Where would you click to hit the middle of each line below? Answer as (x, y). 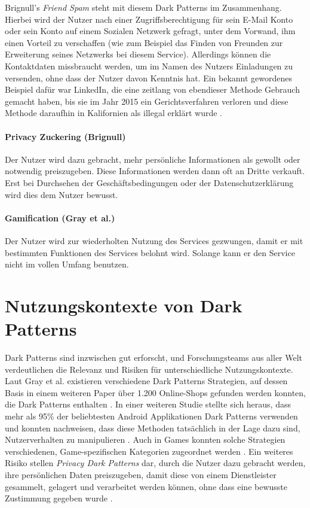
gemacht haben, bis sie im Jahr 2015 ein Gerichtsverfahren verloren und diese (147, 101)
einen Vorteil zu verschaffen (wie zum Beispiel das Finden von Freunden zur (144, 42)
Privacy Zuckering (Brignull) (65, 136)
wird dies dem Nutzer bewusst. (62, 194)
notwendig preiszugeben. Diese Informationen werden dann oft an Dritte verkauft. (155, 171)
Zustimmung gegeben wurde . (59, 498)
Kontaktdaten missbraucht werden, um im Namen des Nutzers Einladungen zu (149, 66)
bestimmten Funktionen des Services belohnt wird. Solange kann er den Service (150, 252)
